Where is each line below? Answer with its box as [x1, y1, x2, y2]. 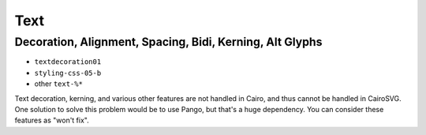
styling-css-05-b [34, 68, 102, 77]
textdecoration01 [34, 58, 102, 66]
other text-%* [34, 79, 83, 88]
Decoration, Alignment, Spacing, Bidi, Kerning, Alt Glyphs [14, 35, 323, 49]
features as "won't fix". [14, 115, 90, 126]
